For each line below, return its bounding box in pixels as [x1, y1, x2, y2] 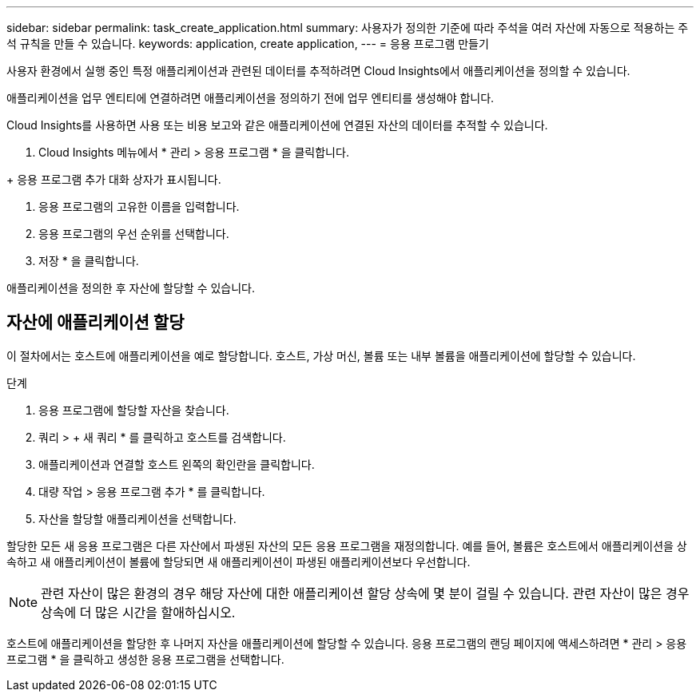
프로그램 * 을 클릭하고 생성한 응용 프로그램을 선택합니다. [6, 652, 284, 666]
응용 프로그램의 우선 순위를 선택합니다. [38, 227, 229, 240]
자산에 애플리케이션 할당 [6, 312, 185, 333]
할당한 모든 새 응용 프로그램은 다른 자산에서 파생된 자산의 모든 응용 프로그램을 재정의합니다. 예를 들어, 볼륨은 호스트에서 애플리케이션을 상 [6, 538, 687, 553]
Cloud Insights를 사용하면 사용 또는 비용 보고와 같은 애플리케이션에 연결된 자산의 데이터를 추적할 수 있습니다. [6, 118, 548, 132]
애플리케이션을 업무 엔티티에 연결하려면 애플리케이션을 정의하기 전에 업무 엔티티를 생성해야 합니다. [6, 91, 495, 105]
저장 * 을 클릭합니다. [38, 254, 139, 268]
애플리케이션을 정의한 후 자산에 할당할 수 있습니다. [6, 281, 256, 295]
